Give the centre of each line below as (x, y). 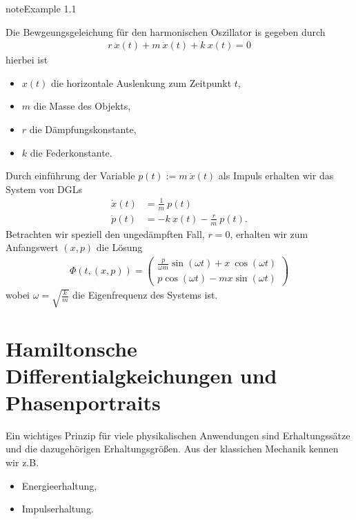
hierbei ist (27, 60)
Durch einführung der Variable (70, 176)
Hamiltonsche (71, 348)
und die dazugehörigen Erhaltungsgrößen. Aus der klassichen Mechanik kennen (172, 449)
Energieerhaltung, (59, 485)
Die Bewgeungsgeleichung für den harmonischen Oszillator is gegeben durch (166, 31)
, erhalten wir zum (269, 233)
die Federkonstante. (71, 152)
